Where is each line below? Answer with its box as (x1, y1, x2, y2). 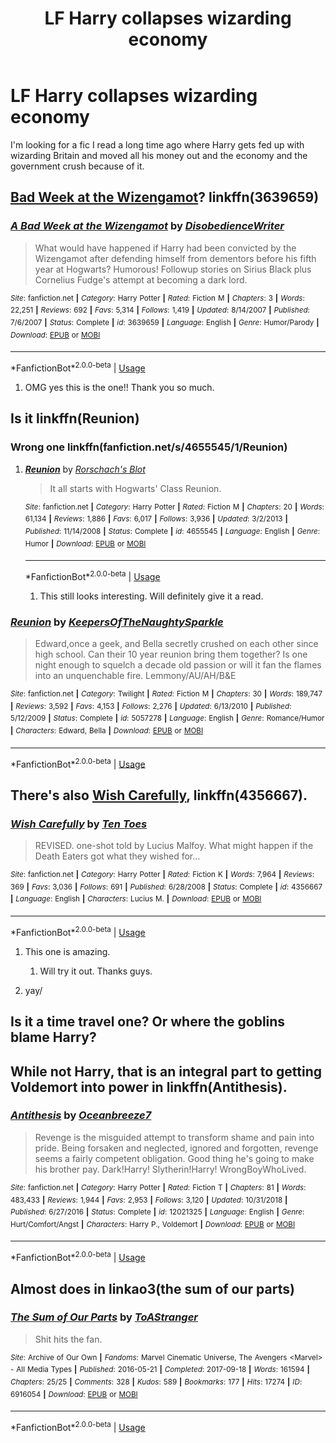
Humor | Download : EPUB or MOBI (24, 538, 147, 549)
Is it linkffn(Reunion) (10, 410, 140, 427)
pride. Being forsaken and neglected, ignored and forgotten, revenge (34, 1142, 319, 1154)
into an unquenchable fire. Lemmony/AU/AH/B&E (34, 670, 237, 682)
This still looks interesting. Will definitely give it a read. (39, 590, 264, 602)
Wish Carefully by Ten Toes (10, 817, 148, 831)
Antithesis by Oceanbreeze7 (10, 1108, 152, 1122)
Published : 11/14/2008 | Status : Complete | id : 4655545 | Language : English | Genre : (24, 526, 321, 536)
